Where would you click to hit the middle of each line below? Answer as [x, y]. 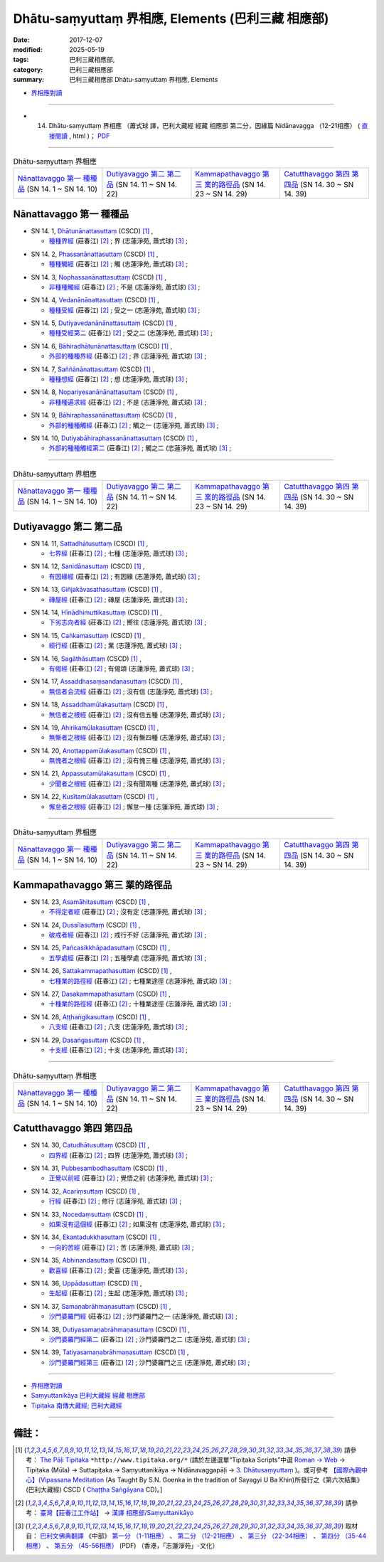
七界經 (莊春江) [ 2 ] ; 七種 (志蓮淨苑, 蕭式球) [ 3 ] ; [118, 553]
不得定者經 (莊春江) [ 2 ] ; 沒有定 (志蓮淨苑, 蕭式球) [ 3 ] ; [128, 912]
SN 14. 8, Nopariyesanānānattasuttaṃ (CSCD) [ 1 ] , [104, 392]
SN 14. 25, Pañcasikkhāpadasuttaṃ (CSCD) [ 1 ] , [101, 948]
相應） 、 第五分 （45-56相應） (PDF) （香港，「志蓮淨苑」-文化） [122, 1546]
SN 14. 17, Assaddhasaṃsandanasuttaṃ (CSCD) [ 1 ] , [107, 681]
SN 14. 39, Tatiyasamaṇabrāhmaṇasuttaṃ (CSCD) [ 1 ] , [110, 1352]
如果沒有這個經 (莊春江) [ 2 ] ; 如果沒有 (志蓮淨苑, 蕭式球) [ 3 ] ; [137, 1224]
